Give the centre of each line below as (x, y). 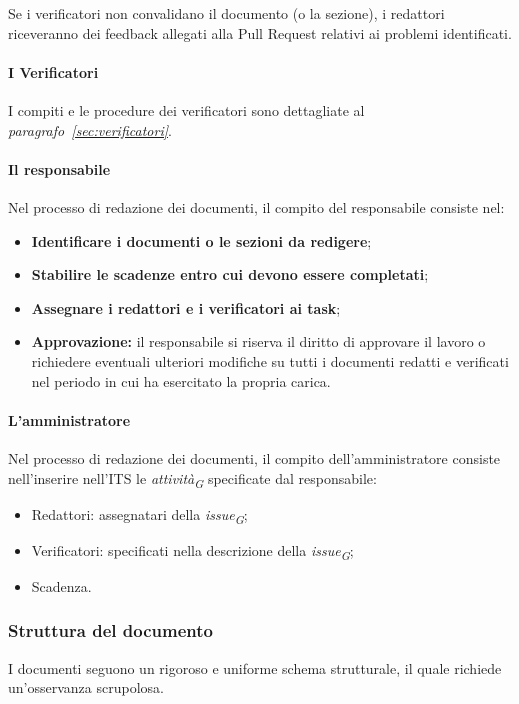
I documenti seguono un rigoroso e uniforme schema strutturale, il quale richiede (255, 667)
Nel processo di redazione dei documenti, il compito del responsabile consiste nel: (256, 206)
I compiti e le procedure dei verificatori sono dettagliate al (186, 109)
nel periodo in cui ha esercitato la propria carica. (181, 380)
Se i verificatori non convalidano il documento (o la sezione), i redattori (226, 13)
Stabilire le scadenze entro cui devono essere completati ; (230, 274)
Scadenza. (61, 585)
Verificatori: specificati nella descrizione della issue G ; (192, 551)
